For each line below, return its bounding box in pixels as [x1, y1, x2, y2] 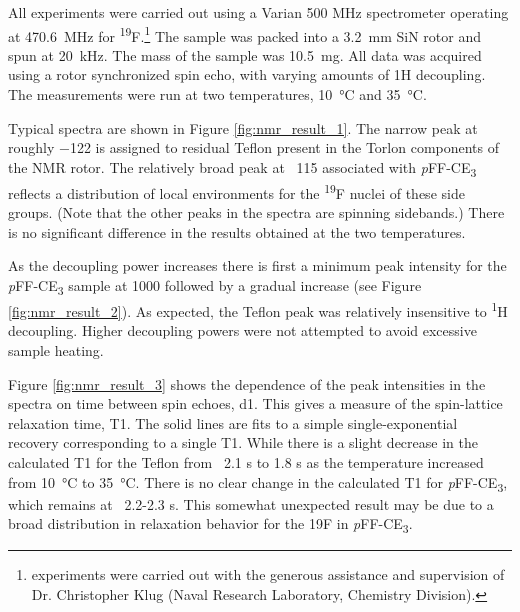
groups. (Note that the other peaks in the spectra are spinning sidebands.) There [8, 202, 505, 223]
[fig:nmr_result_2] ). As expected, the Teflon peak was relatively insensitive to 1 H [8, 298, 508, 321]
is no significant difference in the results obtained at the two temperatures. [8, 221, 466, 242]
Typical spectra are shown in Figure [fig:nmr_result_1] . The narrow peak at [8, 117, 478, 138]
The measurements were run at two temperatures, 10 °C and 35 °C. [8, 84, 427, 105]
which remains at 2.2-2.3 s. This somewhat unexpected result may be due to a [8, 493, 494, 514]
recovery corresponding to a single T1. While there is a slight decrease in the [8, 432, 478, 453]
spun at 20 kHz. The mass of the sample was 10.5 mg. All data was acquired [8, 44, 482, 65]
